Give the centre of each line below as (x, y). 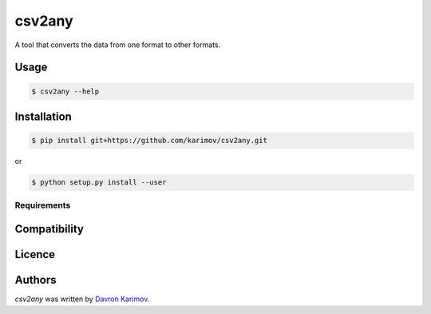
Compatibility (49, 229)
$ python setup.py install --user (99, 183)
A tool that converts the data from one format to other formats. (118, 45)
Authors (36, 280)
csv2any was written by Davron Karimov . (82, 299)
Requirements (43, 205)
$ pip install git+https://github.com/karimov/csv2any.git (149, 141)
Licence (35, 254)
